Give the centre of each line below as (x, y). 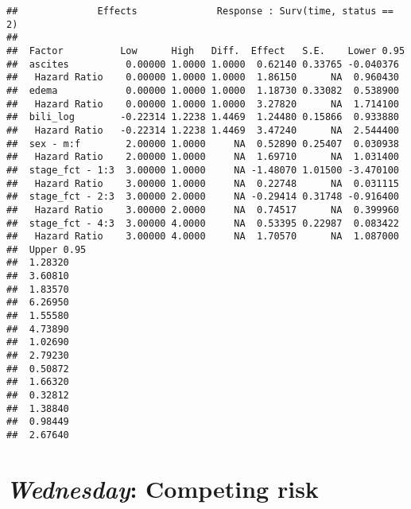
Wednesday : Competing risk (163, 488)
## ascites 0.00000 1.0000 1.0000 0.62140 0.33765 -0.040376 (203, 64)
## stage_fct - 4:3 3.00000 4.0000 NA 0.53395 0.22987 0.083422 (203, 223)
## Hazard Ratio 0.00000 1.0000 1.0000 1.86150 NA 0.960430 (203, 78)
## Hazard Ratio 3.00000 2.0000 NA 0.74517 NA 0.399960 (203, 210)
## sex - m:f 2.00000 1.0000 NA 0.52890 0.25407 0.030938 (203, 144)
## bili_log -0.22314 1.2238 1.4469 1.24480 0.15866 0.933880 (203, 117)
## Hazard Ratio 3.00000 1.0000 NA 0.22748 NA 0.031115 (203, 183)
